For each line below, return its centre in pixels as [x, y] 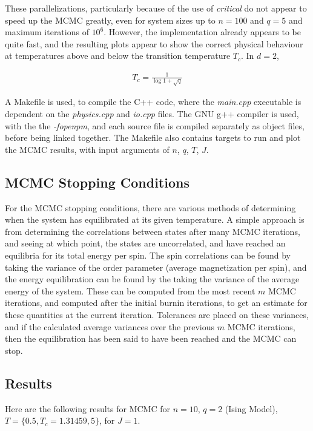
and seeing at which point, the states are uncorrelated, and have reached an [145, 243]
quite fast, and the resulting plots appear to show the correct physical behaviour [154, 43]
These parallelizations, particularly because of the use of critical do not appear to [156, 8]
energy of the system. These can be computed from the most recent [130, 290]
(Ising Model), [251, 408]
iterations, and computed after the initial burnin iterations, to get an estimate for [156, 303]
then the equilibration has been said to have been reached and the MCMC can [151, 338]
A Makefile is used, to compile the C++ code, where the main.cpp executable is [153, 102]
